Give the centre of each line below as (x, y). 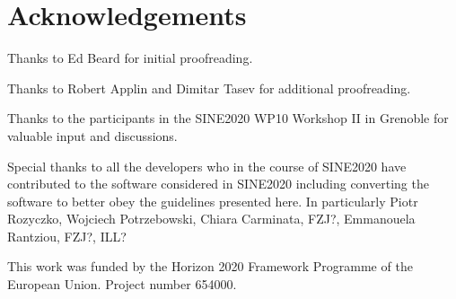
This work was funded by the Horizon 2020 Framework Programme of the (210, 266)
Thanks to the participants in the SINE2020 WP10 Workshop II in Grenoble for (228, 118)
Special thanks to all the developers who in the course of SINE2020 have (207, 166)
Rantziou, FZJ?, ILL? (67, 236)
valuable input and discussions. (92, 135)
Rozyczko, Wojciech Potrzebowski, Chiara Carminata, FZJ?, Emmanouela (211, 219)
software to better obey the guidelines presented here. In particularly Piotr (213, 201)
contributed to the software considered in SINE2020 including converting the (218, 184)
